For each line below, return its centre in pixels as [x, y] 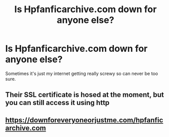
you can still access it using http [58, 103]
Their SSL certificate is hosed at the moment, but [85, 95]
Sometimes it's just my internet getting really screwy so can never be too [82, 73]
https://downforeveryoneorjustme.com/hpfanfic [84, 120]
